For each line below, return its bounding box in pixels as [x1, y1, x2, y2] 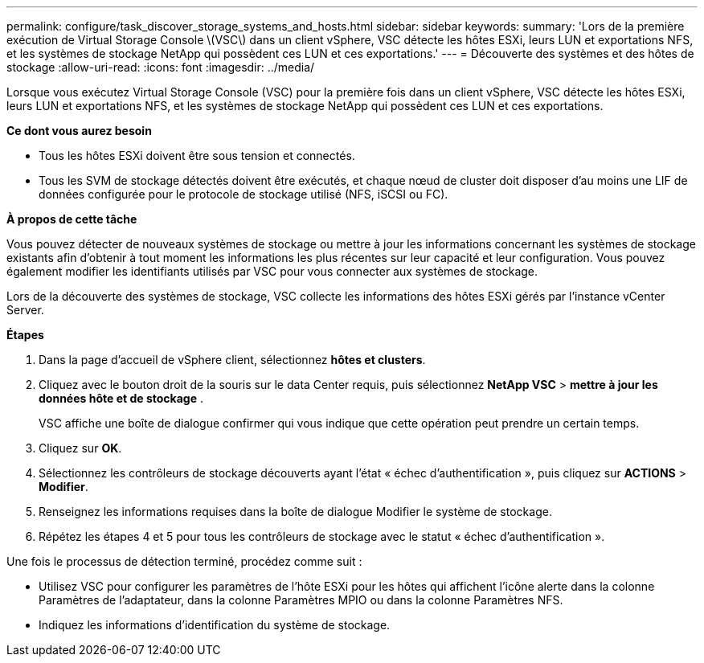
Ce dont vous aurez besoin [6, 124, 152, 137]
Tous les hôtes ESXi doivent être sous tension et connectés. [39, 149, 355, 162]
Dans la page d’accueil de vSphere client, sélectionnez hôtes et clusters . [39, 353, 426, 366]
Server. [6, 303, 44, 317]
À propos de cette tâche [6, 212, 137, 226]
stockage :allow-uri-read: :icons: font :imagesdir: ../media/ [6, 60, 315, 74]
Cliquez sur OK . [39, 441, 122, 455]
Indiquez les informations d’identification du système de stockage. [39, 618, 391, 632]
